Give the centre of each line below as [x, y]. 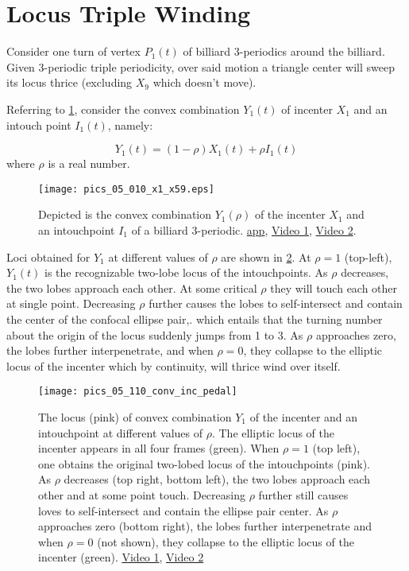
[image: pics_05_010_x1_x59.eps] [126, 189]
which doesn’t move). [204, 82]
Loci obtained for [48, 256]
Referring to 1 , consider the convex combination [123, 109]
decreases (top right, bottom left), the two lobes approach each [217, 479]
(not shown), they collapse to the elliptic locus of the [226, 541]
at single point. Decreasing [71, 303]
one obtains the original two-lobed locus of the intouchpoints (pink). [204, 463]
